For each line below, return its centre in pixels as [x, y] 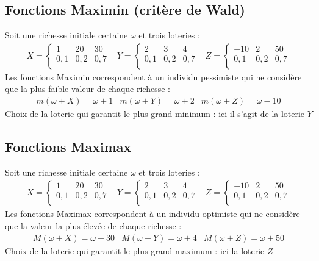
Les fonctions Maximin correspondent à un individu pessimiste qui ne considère [153, 77]
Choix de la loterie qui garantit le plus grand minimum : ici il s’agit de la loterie [155, 114]
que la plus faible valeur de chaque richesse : [88, 89]
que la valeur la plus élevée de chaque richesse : [93, 226]
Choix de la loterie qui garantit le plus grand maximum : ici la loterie [135, 250]
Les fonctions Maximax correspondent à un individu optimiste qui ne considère [152, 214]
